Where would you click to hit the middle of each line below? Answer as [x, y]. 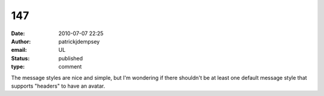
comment [70, 67]
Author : [21, 41]
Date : [18, 33]
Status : [20, 58]
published [71, 58]
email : [19, 50]
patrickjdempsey [79, 41]
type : [18, 67]
